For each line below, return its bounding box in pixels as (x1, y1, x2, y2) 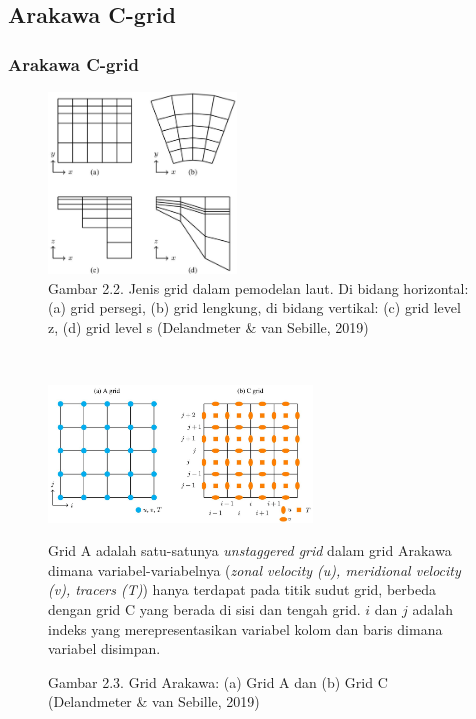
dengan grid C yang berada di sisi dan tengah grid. (48, 599, 361, 620)
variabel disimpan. (48, 638, 161, 659)
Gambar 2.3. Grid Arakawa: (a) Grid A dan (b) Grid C (48, 671, 388, 692)
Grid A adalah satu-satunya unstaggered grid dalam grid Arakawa (48, 540, 452, 561)
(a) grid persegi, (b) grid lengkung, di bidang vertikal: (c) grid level (48, 297, 461, 318)
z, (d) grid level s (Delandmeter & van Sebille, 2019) (48, 316, 369, 337)
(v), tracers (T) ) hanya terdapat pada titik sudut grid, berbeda (48, 579, 436, 600)
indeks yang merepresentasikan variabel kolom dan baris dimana (48, 618, 443, 639)
